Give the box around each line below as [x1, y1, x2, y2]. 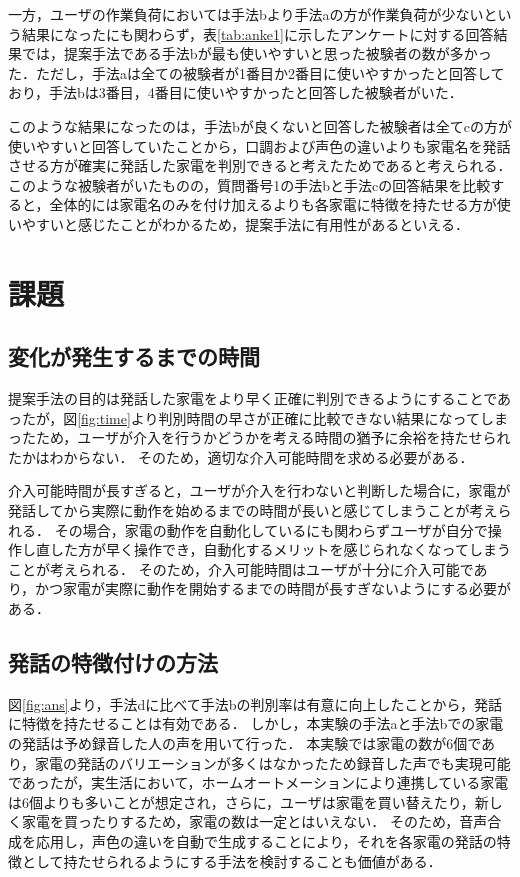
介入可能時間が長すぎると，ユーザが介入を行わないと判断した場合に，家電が [8, 480, 511, 501]
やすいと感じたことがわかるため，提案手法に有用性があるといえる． [21, 213, 469, 234]
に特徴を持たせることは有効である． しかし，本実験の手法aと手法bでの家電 [8, 713, 504, 734]
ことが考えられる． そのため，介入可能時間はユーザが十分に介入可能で [8, 558, 474, 579]
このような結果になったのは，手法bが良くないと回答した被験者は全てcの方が [8, 115, 512, 136]
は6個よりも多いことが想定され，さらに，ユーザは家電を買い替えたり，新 [8, 791, 489, 812]
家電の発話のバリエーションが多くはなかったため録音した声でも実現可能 [35, 752, 511, 773]
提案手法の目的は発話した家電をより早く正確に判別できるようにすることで [8, 388, 498, 409]
